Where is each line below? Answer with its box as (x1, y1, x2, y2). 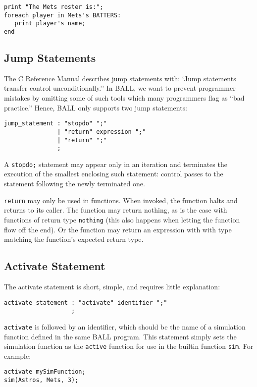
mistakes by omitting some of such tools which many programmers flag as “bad (4, 93, 245, 103)
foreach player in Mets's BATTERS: (4, 11, 121, 19)
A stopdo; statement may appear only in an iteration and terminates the (4, 159, 227, 169)
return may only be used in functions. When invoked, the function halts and (4, 195, 238, 205)
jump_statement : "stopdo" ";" (4, 120, 107, 127)
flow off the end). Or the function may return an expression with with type (4, 224, 232, 234)
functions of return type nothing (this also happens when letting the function (4, 214, 240, 224)
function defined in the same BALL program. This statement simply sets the (4, 331, 237, 341)
